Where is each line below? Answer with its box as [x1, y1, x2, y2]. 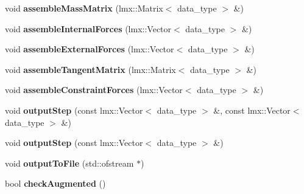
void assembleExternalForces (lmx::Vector [5, 43, 174, 55]
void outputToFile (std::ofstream [5, 156, 134, 169]
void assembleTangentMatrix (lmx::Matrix [5, 63, 176, 75]
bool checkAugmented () [5, 177, 106, 190]
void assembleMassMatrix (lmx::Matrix [5, 2, 163, 14]
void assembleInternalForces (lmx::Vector [5, 22, 172, 35]
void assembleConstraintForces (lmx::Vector [5, 83, 183, 96]
